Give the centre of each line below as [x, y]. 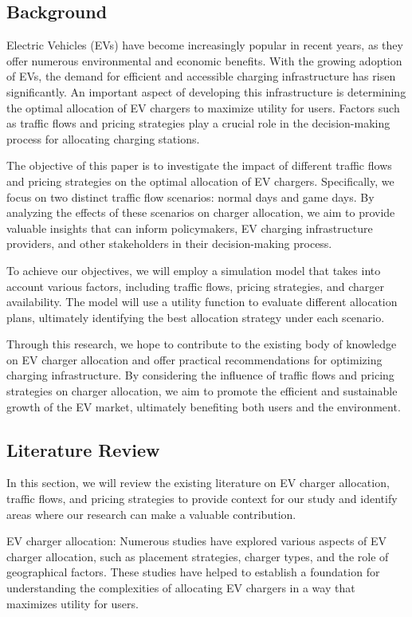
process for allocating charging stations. [103, 138]
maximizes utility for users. [73, 603]
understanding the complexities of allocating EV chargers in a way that [181, 588]
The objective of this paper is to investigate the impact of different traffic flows [199, 165]
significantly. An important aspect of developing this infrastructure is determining [206, 91]
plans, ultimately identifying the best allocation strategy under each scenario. [196, 317]
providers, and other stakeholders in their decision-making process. [169, 244]
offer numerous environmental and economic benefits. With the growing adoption [204, 60]
